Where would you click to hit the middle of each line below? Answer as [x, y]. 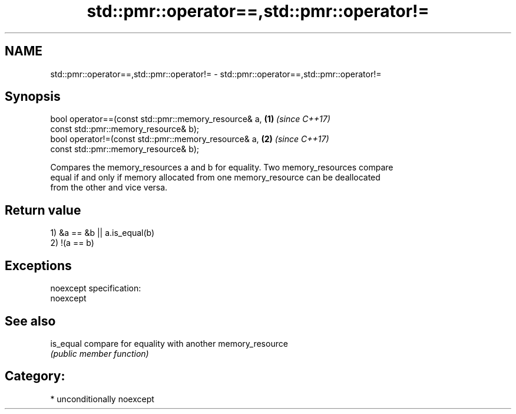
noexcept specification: [96, 288]
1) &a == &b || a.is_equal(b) [102, 233]
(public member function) [100, 353]
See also [30, 321]
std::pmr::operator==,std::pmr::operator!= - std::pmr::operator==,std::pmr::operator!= [216, 74]
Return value [43, 210]
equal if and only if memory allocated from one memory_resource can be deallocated [215, 178]
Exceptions [38, 265]
